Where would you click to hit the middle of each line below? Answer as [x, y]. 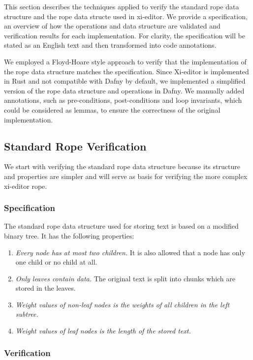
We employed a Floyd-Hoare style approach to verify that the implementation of [125, 61]
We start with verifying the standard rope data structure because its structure [122, 166]
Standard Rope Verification [75, 146]
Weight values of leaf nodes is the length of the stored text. [103, 331]
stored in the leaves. [46, 288]
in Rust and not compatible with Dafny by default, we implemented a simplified [125, 81]
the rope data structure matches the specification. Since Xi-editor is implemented [126, 71]
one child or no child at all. [56, 262]
